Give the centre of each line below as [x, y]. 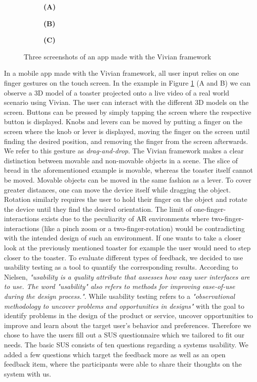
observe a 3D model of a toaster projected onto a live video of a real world [117, 92]
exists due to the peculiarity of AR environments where [125, 218]
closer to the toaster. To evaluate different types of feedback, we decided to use [124, 257]
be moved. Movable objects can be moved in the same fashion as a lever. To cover [128, 179]
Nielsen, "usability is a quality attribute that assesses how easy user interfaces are [127, 276]
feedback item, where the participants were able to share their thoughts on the [123, 364]
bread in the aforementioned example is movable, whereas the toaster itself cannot [128, 170]
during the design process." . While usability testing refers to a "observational [120, 296]
